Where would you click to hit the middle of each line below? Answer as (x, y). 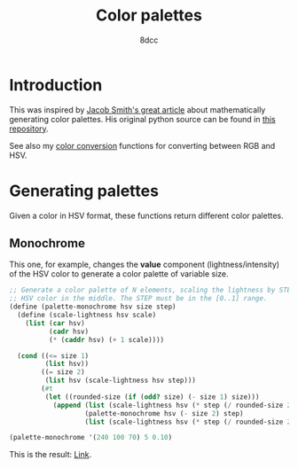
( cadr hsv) (69, 331)
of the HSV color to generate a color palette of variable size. (119, 274)
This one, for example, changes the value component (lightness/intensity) (145, 265)
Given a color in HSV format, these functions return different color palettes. (146, 215)
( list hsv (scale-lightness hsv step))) (121, 381)
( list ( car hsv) (55, 323)
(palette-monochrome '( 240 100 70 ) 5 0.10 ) (91, 438)
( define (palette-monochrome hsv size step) (93, 307)
